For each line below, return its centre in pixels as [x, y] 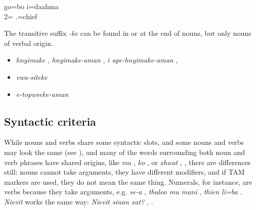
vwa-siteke [32, 76]
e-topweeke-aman [42, 94]
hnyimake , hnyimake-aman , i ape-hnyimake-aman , [97, 60]
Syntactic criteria [50, 121]
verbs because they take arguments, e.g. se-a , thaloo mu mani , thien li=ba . [123, 192]
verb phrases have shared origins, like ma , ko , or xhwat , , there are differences [127, 162]
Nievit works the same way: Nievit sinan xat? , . [79, 201]
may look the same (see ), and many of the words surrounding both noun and [125, 152]
